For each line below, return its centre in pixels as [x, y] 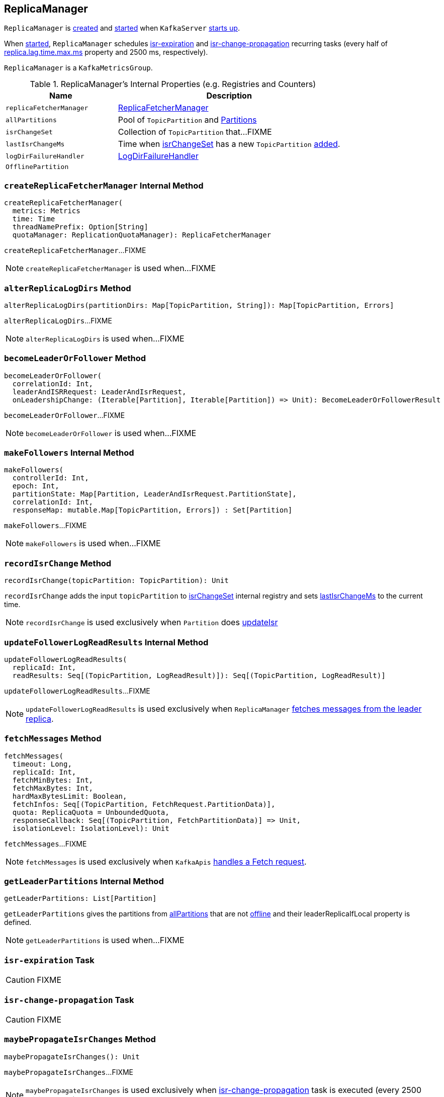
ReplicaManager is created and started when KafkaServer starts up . [122, 28]
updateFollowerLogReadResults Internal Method [106, 642]
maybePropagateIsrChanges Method [80, 1039]
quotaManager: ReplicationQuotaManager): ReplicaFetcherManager [142, 235]
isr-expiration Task [49, 960]
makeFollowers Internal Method [69, 453]
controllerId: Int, [51, 478]
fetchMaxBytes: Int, [53, 788]
